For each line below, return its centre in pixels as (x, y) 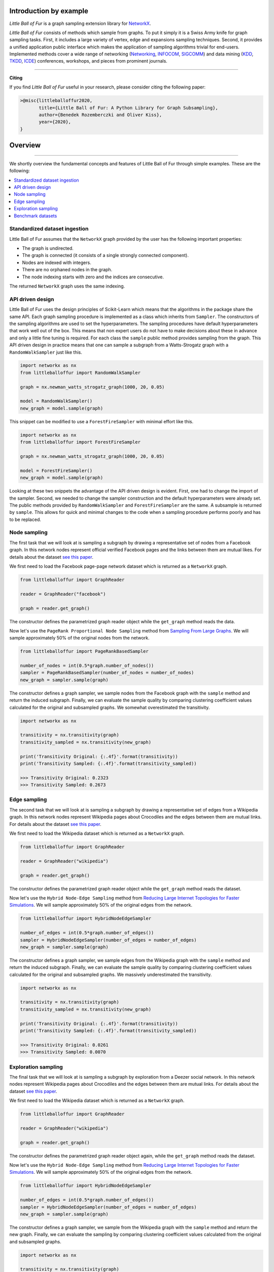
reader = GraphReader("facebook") (63, 594)
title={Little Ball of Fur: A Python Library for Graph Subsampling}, (128, 108)
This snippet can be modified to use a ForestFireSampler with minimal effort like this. (101, 421)
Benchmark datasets (36, 216)
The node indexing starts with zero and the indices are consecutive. (93, 277)
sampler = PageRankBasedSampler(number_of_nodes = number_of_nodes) (107, 673)
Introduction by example (49, 11)
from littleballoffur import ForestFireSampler (80, 442)
